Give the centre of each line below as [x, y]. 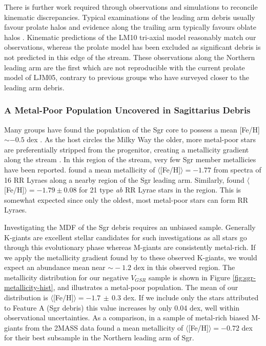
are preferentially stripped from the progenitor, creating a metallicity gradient [127, 149]
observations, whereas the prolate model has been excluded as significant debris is [132, 47]
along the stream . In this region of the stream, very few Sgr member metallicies [130, 159]
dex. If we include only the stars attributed [191, 297]
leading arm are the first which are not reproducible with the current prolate [125, 67]
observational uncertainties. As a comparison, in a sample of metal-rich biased [127, 318]
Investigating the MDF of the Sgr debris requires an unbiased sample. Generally [130, 227]
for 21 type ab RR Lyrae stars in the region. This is [160, 190]
